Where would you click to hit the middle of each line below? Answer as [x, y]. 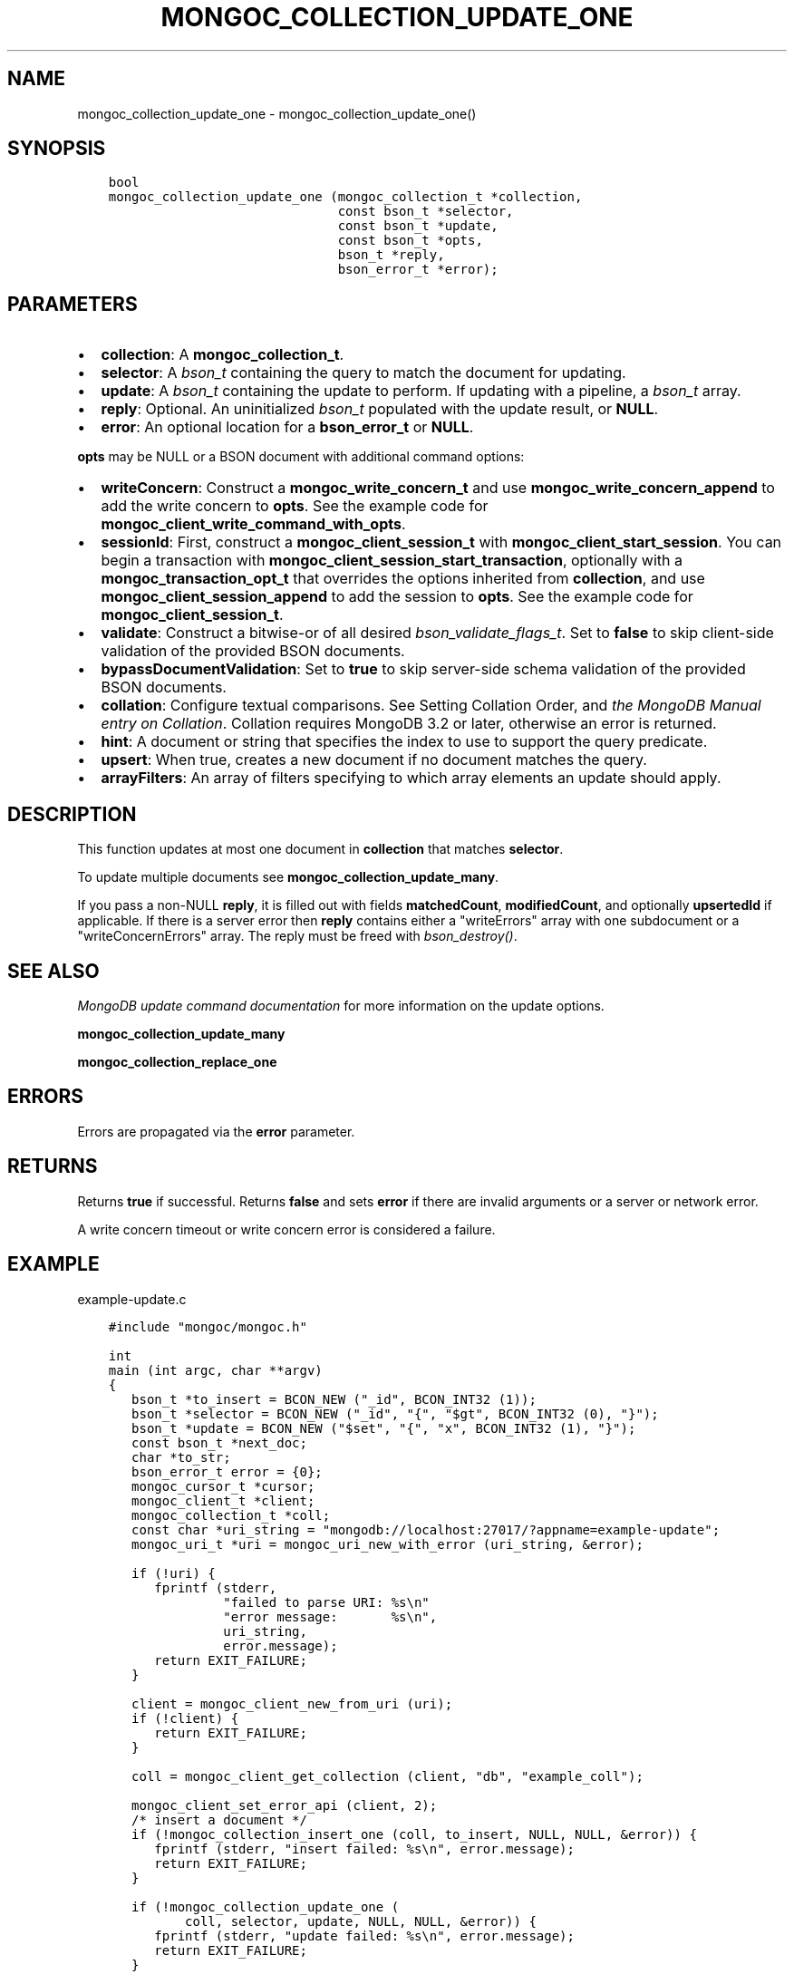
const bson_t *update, [418, 226]
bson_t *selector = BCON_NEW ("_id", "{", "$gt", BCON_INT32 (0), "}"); [395, 1413]
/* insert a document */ [219, 1819]
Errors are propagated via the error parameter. [216, 1131]
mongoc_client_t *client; [223, 1500]
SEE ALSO [53, 971]
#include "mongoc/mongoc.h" [208, 1326]
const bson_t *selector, [426, 212]
